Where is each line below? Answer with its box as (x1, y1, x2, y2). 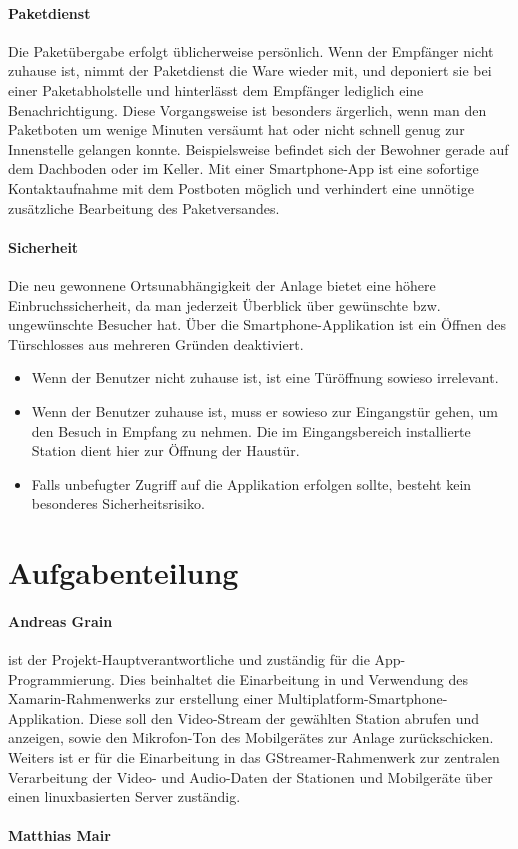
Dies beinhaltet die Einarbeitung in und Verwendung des (119, 668, 468, 689)
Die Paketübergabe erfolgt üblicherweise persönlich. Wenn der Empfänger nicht (8, 40, 494, 61)
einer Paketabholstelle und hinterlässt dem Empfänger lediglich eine (8, 79, 424, 100)
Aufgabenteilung (8, 552, 239, 593)
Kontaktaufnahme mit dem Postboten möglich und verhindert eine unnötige (8, 177, 474, 198)
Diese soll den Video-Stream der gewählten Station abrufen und (88, 707, 480, 728)
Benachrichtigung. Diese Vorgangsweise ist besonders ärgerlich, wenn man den (8, 99, 487, 120)
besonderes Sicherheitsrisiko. (31, 493, 205, 514)
